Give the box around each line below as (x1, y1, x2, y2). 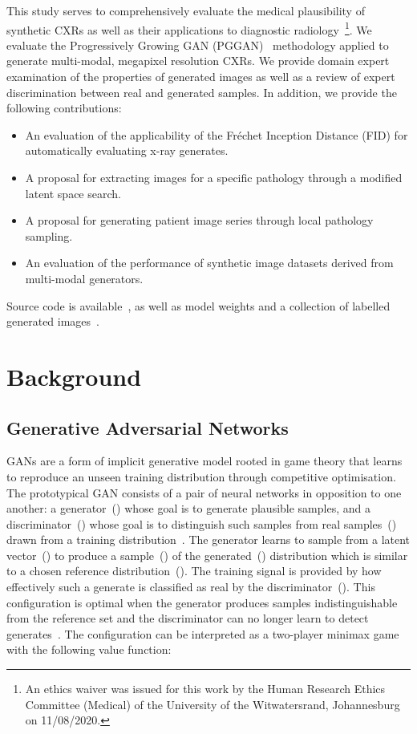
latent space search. (25, 185, 121, 201)
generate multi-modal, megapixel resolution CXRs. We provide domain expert (6, 52, 390, 69)
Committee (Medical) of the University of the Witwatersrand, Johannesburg (25, 695, 400, 712)
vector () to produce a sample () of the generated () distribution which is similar (6, 546, 408, 563)
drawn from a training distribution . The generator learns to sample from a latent (6, 531, 411, 548)
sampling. (25, 227, 73, 244)
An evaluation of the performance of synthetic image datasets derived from (25, 254, 394, 271)
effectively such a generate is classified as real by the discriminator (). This (6, 578, 375, 595)
